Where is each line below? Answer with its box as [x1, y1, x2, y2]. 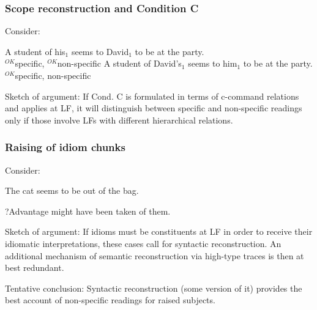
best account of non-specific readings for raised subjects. [5, 293, 215, 306]
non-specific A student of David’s [57, 57, 182, 70]
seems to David [71, 45, 129, 57]
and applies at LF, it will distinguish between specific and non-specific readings [5, 101, 302, 114]
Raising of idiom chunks [5, 139, 125, 155]
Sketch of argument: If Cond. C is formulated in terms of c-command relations [5, 89, 299, 102]
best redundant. [5, 261, 64, 274]
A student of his [5, 45, 65, 57]
